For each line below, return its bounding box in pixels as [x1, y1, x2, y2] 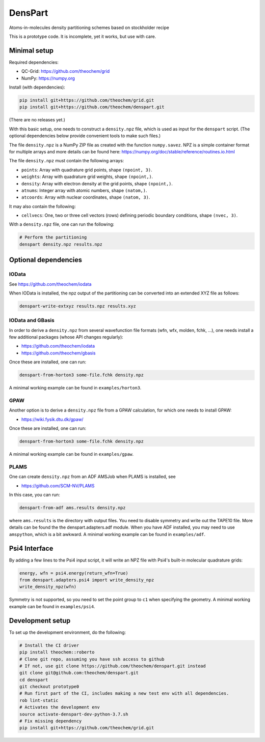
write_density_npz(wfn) [19, 584, 77, 590]
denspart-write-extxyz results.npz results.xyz [19, 303, 136, 309]
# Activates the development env [19, 705, 100, 710]
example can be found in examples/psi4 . [9, 603, 96, 609]
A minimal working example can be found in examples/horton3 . [9, 385, 142, 391]
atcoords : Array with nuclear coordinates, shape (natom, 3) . [21, 194, 150, 200]
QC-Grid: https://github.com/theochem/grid [21, 68, 110, 74]
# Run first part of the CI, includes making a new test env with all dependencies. [19, 691, 229, 696]
